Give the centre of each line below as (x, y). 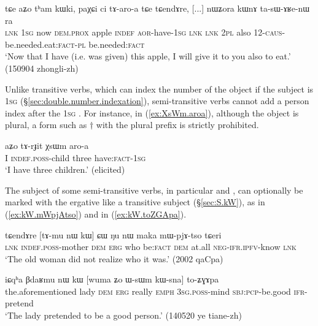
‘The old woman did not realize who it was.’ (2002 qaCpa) (114, 258)
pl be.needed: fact (111, 44)
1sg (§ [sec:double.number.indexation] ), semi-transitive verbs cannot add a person (157, 101)
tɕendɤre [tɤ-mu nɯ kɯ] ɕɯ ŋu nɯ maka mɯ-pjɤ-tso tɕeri (113, 234)
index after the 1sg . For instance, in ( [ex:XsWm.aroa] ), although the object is (152, 112)
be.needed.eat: (32, 44)
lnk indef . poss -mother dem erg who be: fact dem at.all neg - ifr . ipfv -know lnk (151, 247)
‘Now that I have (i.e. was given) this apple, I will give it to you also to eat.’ (148, 56)
